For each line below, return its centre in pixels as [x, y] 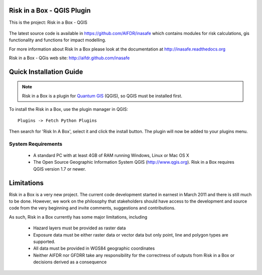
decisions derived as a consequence [70, 262]
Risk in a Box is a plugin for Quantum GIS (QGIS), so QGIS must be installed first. [102, 96]
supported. [44, 242]
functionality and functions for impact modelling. [57, 40]
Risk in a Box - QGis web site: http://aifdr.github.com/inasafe [69, 58]
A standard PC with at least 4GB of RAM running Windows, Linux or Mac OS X [111, 155]
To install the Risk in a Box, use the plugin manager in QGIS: [69, 109]
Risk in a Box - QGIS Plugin [50, 10]
